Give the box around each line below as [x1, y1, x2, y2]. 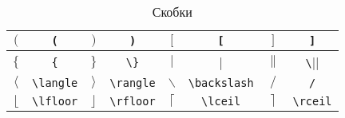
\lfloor [32, 94, 78, 108]
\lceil [201, 94, 241, 108]
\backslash [188, 76, 254, 89]
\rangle [109, 76, 156, 89]
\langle [32, 76, 78, 89]
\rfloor [109, 94, 156, 108]
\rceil [292, 94, 332, 108]
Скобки [152, 2, 192, 21]
